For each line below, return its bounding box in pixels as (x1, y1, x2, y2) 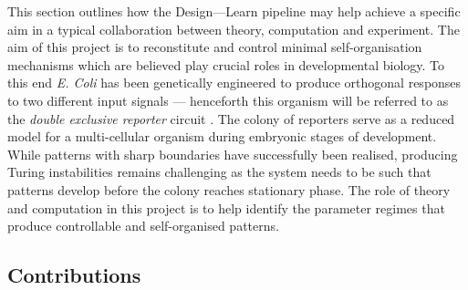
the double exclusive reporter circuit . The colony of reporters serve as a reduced (7, 109, 455, 128)
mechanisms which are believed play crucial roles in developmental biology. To (7, 55, 445, 74)
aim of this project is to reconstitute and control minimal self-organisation (7, 37, 422, 57)
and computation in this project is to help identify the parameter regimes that (7, 198, 445, 217)
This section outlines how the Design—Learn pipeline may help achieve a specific (7, 2, 461, 20)
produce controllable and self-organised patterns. (7, 216, 279, 235)
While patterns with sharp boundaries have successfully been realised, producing (7, 144, 458, 163)
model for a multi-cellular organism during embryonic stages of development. (7, 127, 437, 146)
